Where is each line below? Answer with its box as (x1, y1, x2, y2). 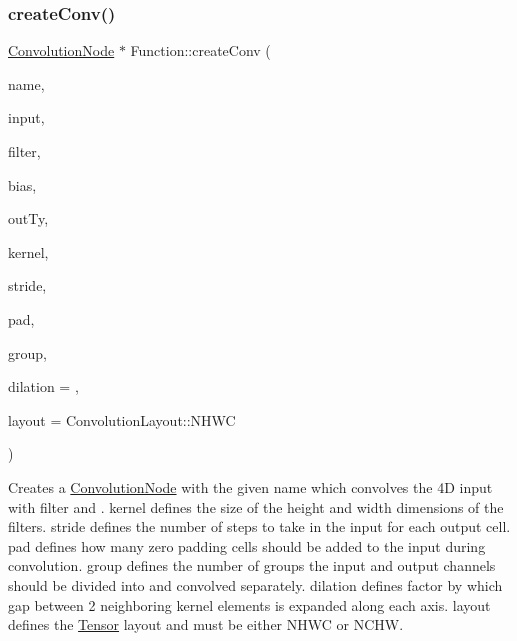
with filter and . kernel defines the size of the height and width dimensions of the (8, 496, 504, 517)
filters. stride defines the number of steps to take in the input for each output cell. (8, 516, 511, 537)
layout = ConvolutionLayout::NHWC (8, 409, 236, 430)
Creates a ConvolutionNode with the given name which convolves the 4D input (8, 476, 493, 497)
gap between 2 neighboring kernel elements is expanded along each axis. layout (8, 594, 491, 615)
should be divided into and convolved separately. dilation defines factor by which (8, 574, 503, 595)
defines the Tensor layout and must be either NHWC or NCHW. (8, 614, 404, 635)
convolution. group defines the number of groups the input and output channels (8, 555, 496, 576)
